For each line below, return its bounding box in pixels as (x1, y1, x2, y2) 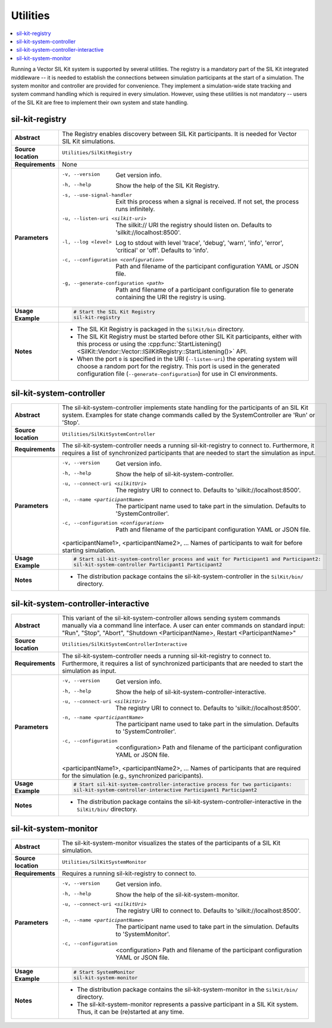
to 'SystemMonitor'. (115, 930, 171, 938)
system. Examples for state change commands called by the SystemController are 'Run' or (61, 411, 315, 419)
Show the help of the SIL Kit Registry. (115, 181, 220, 190)
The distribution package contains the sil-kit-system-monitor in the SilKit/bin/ (76, 985, 299, 993)
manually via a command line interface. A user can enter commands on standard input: (61, 621, 305, 629)
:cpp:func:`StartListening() (148, 340, 222, 348)
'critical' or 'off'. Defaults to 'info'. (115, 246, 209, 254)
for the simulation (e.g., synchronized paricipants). (61, 771, 203, 779)
